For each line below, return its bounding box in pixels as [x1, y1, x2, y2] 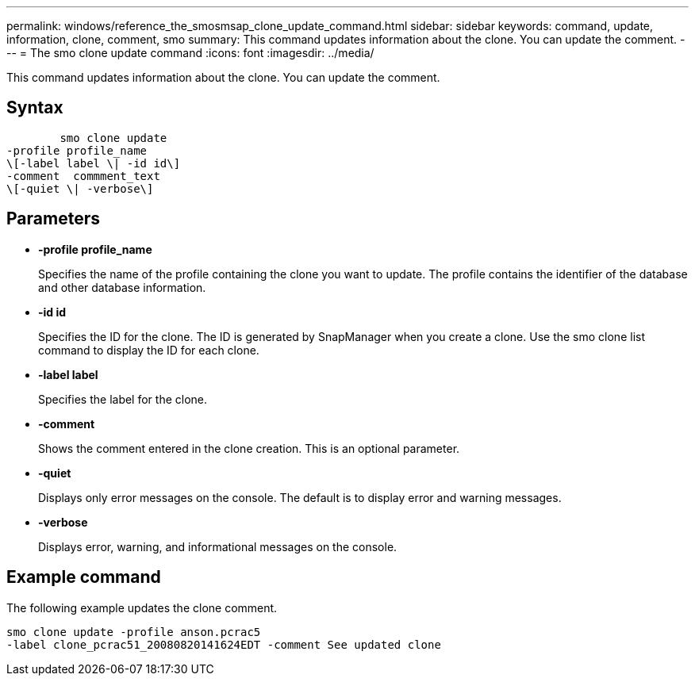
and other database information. [38, 280, 206, 294]
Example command [6, 567, 161, 588]
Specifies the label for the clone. [38, 392, 208, 406]
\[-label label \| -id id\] [6, 156, 181, 170]
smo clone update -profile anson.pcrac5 [6, 625, 261, 638]
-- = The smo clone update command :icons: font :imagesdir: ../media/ [6, 46, 374, 59]
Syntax [6, 98, 63, 118]
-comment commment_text [6, 169, 160, 182]
